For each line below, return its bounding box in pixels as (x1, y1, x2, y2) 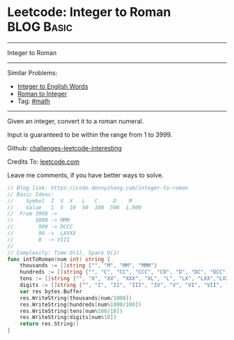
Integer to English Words (17, 82, 88, 91)
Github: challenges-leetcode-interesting (7, 144, 122, 152)
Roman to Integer (17, 89, 68, 98)
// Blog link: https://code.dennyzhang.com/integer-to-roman (7, 184, 189, 192)
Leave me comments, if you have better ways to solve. (7, 171, 164, 179)
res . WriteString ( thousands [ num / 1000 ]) (19, 294, 132, 302)
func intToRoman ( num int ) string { (7, 256, 111, 263)
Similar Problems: (7, 68, 58, 77)
